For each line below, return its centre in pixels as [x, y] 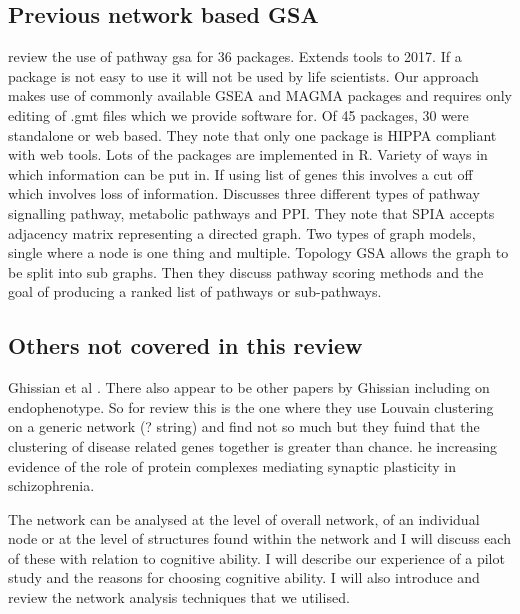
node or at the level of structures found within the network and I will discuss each [259, 538]
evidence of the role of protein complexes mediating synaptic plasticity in [232, 465]
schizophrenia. [51, 485]
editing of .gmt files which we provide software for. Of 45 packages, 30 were [238, 114]
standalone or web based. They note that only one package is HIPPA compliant [252, 134]
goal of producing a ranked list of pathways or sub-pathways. [195, 291]
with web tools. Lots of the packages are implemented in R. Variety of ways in [248, 154]
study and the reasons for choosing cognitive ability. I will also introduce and [244, 577]
